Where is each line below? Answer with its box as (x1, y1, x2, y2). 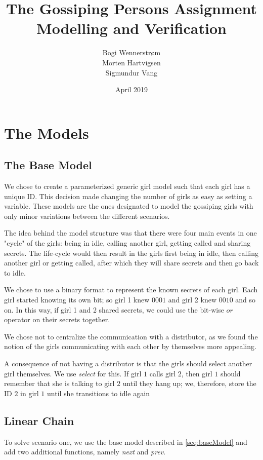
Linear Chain (4, 412, 74, 428)
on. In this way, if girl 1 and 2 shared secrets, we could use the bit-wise (4, 304, 224, 315)
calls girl (149, 368, 176, 378)
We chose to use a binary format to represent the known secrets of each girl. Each (4, 284, 258, 295)
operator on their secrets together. (4, 314, 110, 325)
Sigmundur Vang (105, 67, 158, 78)
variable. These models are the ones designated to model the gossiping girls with (4, 201, 253, 211)
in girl (20, 388, 39, 398)
